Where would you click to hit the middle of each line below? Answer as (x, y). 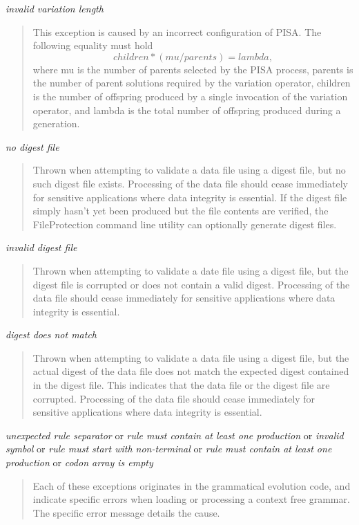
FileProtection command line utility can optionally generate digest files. (185, 224)
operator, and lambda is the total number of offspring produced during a (187, 110)
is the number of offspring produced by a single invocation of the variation (190, 96)
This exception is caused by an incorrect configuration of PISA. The (177, 31)
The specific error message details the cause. (126, 512)
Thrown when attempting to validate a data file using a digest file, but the (191, 357)
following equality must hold (93, 45)
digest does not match (51, 334)
